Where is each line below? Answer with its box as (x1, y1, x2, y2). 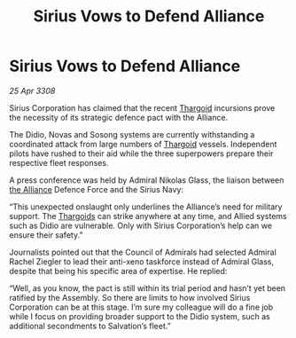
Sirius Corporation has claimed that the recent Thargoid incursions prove (9, 102, 276, 113)
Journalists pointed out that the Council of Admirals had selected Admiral (9, 247, 277, 257)
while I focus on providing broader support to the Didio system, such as (9, 310, 270, 321)
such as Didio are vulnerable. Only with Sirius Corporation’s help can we (9, 220, 273, 231)
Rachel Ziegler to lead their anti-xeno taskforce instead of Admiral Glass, (9, 255, 275, 267)
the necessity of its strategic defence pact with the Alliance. (9, 112, 229, 122)
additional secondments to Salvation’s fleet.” (9, 320, 171, 331)
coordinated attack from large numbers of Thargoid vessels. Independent (9, 138, 277, 149)
